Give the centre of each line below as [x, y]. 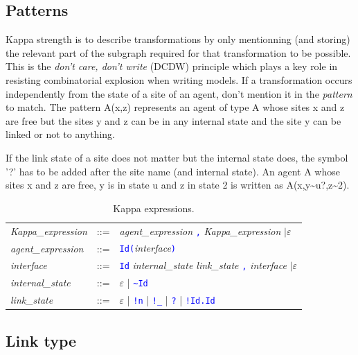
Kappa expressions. [154, 208]
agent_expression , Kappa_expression [200, 231]
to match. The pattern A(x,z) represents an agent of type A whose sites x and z [175, 107]
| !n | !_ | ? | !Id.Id [171, 300]
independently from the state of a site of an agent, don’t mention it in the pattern [179, 93]
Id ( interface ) [147, 248]
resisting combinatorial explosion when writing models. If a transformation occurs [179, 79]
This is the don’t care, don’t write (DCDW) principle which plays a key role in [172, 66]
